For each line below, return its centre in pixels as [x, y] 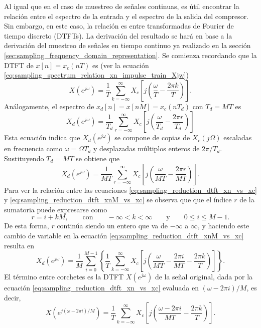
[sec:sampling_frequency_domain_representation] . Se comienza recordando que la [130, 55]
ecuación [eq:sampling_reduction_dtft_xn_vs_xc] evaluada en [101, 288]
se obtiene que [98, 158]
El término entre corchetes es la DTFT [64, 277]
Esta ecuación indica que [42, 137]
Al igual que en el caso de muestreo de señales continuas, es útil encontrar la [122, 6]
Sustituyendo [24, 158]
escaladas [238, 137]
